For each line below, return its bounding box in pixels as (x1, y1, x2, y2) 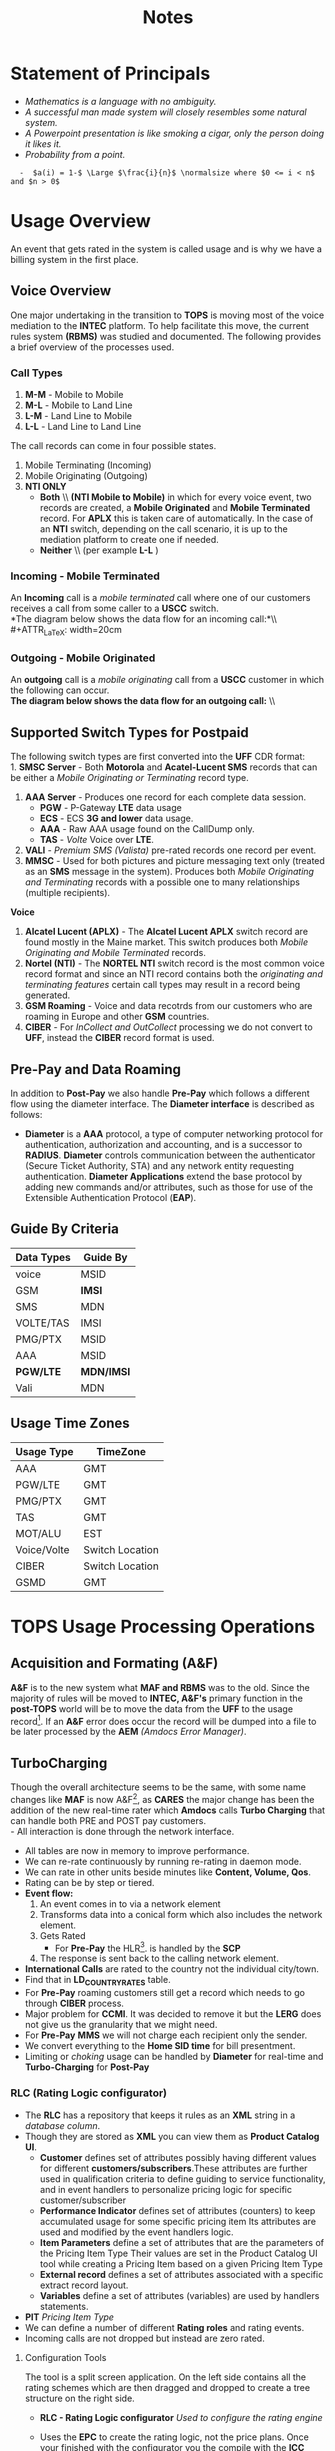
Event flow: (24, 1887, 74, 1899)
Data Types (15, 1250, 72, 1264)
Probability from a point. (24, 148, 126, 160)
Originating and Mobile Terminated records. (24, 947, 207, 959)
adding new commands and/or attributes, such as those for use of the (24, 1181, 313, 1193)
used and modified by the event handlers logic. (39, 2226, 234, 2238)
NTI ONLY (24, 480, 67, 492)
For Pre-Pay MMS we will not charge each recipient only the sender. (24, 2029, 308, 2041)
